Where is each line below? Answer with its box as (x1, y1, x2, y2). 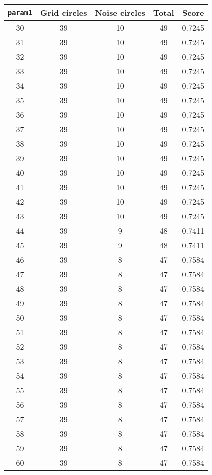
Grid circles (40, 7, 87, 18)
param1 (8, 8, 33, 17)
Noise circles (95, 7, 145, 18)
